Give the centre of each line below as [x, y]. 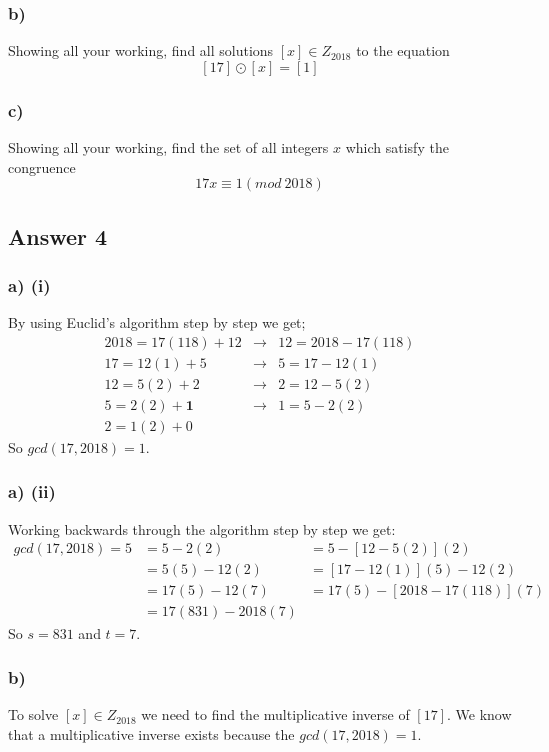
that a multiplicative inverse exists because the [151, 733]
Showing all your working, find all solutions [141, 50]
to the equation [403, 50]
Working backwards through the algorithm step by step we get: [202, 528]
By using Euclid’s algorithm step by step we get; [157, 322]
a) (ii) [32, 491]
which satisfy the [397, 147]
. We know [479, 714]
